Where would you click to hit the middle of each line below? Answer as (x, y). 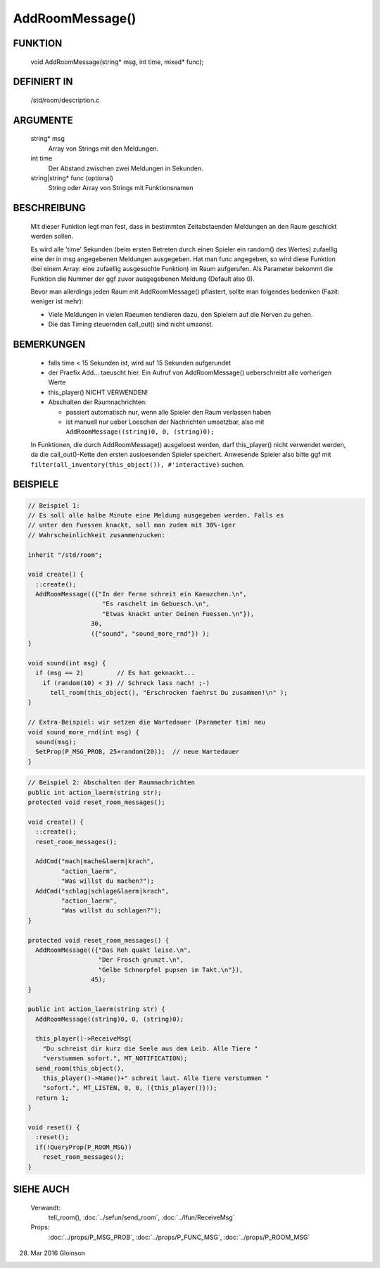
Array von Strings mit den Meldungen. (103, 149)
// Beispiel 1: (54, 506)
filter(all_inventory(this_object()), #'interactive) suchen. (138, 464)
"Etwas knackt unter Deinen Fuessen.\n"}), (178, 614)
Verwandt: (46, 1207)
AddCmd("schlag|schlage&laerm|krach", (102, 891)
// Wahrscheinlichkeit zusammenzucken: (96, 535)
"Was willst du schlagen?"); (111, 911)
